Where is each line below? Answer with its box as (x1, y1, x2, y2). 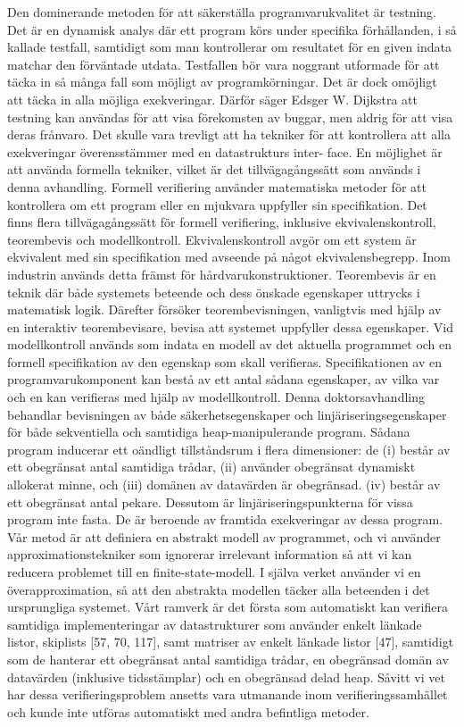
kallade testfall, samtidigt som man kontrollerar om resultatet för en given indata (7, 38, 452, 56)
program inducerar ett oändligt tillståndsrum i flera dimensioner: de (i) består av (7, 439, 451, 458)
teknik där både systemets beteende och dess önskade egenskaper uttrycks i (7, 282, 420, 301)
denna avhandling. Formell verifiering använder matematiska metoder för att (7, 177, 427, 196)
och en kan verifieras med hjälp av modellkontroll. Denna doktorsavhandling (7, 388, 426, 406)
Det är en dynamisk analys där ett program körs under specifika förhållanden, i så (7, 20, 457, 38)
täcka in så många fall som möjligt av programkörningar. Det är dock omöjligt (7, 72, 437, 91)
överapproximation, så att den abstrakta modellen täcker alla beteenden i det (7, 580, 430, 598)
